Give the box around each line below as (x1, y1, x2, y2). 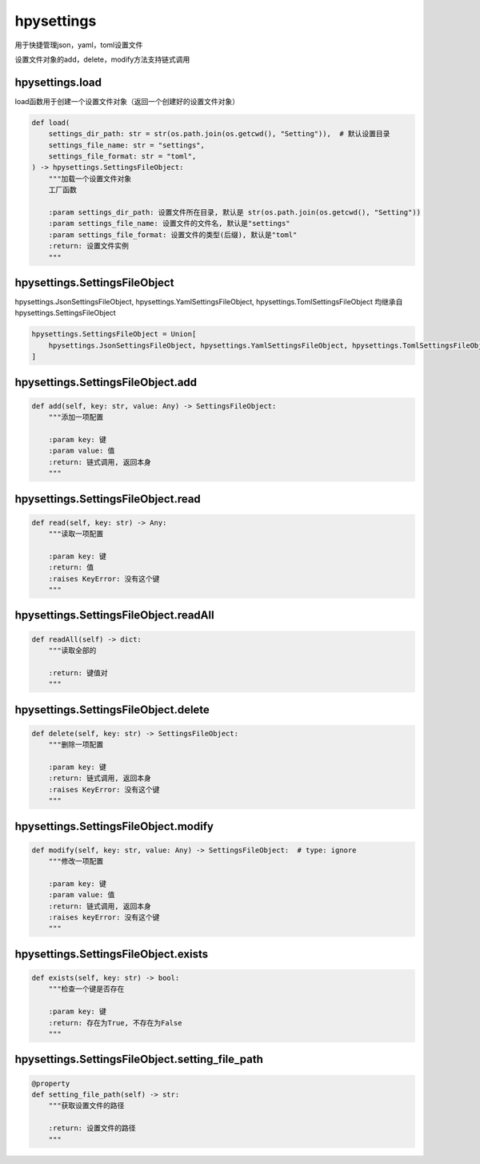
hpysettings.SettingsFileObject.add (14, 375, 198, 389)
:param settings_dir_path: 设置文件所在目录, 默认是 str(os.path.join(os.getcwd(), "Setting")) (48, 207, 422, 216)
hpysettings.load (14, 75, 102, 89)
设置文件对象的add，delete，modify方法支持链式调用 (14, 54, 190, 64)
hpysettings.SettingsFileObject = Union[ (31, 329, 197, 339)
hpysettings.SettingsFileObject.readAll (14, 609, 215, 622)
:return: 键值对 (48, 668, 108, 677)
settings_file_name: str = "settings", (48, 140, 206, 150)
